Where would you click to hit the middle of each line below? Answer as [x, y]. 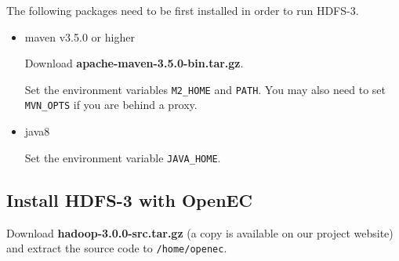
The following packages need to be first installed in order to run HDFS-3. [183, 10]
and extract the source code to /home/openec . [117, 248]
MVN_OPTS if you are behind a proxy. [111, 105]
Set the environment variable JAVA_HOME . [123, 157]
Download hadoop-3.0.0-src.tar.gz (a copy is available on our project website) [200, 232]
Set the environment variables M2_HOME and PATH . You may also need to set [205, 89]
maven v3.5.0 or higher [80, 36]
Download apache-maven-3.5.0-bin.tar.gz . [134, 63]
